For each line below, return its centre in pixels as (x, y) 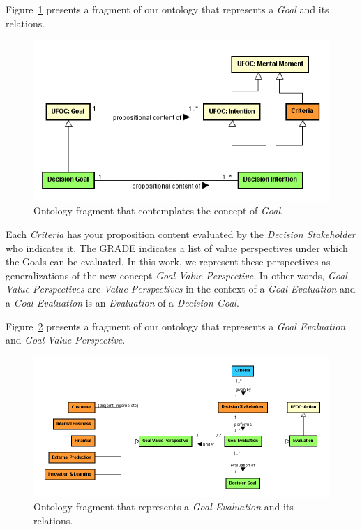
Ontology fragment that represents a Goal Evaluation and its (164, 507)
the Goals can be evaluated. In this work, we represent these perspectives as (168, 262)
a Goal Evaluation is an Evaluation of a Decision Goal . (122, 303)
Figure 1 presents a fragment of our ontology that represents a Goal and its (167, 9)
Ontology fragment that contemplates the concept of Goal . (158, 211)
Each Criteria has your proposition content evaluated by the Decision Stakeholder (181, 234)
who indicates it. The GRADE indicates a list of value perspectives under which (177, 248)
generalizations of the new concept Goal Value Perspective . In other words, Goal (176, 275)
